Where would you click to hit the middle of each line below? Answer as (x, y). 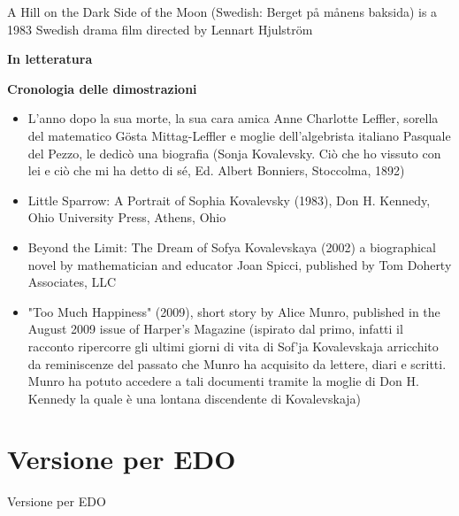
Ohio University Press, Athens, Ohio (127, 217)
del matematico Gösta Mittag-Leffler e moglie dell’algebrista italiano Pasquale (239, 135)
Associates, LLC (72, 282)
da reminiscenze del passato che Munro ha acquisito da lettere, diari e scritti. (237, 363)
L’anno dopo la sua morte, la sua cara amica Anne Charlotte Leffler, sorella (233, 118)
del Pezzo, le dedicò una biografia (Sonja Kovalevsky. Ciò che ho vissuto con (234, 153)
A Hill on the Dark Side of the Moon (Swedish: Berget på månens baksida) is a (222, 12)
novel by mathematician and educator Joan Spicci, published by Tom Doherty (240, 264)
